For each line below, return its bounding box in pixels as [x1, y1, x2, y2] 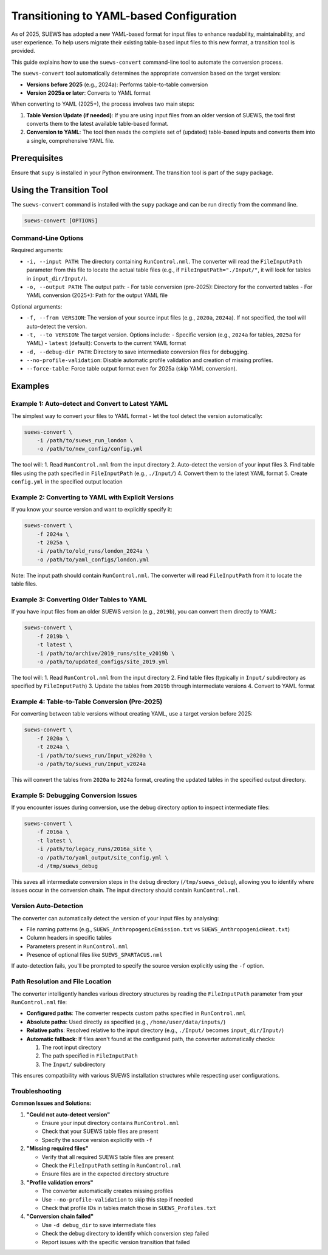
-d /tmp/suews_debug [36, 863, 98, 870]
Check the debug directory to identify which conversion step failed [41, 1230, 209, 1237]
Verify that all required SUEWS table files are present [41, 1153, 174, 1160]
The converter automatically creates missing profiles [41, 1188, 173, 1195]
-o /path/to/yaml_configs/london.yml [36, 556, 149, 563]
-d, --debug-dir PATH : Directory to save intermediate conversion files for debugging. [26, 348, 249, 355]
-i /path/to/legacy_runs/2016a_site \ [36, 846, 152, 853]
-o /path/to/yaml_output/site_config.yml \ [36, 854, 168, 861]
